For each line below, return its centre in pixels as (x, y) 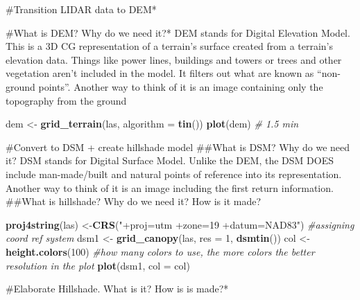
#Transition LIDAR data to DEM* (81, 9)
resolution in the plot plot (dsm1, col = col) (98, 265)
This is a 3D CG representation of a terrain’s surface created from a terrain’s (170, 46)
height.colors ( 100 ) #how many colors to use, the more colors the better (160, 251)
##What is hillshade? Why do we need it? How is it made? (134, 201)
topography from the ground (66, 100)
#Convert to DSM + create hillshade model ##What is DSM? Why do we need (178, 147)
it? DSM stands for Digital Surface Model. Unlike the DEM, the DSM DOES (170, 160)
